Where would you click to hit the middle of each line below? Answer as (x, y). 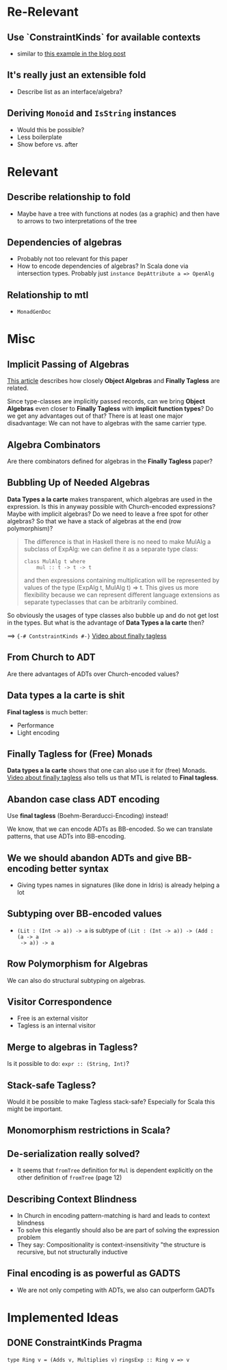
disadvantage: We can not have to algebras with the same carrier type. (107, 423)
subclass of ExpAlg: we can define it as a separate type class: (111, 549)
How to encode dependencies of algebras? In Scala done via (103, 266)
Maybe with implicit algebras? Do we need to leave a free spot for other (108, 514)
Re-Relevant (43, 12)
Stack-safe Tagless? (52, 1085)
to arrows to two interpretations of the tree (77, 221)
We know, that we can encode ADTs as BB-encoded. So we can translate (110, 829)
